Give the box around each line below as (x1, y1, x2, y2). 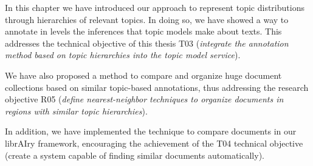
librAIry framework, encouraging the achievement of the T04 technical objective (5, 136, 303, 149)
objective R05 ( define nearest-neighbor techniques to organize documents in (5, 93, 284, 105)
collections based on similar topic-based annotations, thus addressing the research (5, 81, 309, 93)
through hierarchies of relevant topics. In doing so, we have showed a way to (5, 13, 289, 25)
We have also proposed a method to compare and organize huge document (5, 68, 282, 81)
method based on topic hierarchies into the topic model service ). (5, 48, 241, 61)
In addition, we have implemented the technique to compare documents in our (5, 125, 297, 138)
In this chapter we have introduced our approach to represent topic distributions (5, 1, 304, 13)
